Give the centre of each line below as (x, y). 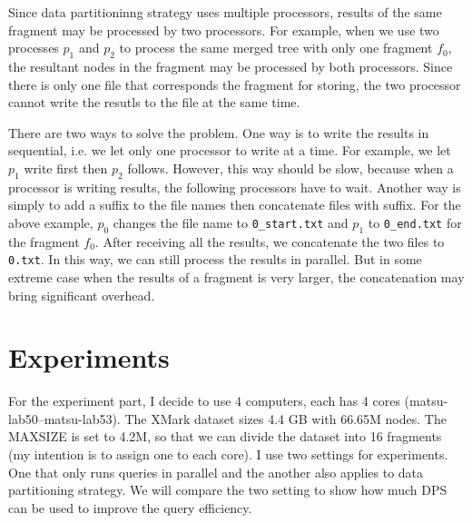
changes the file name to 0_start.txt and (231, 222)
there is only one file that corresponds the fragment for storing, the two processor (235, 84)
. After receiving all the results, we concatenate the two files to (270, 241)
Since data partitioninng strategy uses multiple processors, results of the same (225, 12)
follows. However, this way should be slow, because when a (290, 168)
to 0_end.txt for (415, 222)
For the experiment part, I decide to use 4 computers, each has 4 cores (204, 401)
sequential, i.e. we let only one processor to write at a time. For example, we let (230, 150)
